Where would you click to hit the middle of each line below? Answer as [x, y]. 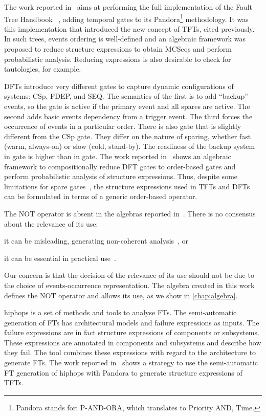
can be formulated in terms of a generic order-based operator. [101, 196]
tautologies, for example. [43, 69]
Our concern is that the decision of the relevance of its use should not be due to [129, 275]
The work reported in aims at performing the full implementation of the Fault [128, 7]
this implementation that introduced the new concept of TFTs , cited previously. [129, 28]
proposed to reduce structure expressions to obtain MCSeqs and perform [118, 49]
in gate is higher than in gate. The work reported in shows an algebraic [118, 156]
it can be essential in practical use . [60, 258]
